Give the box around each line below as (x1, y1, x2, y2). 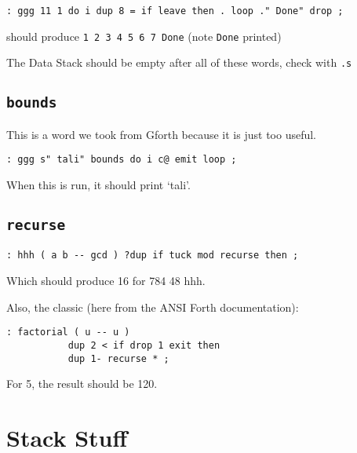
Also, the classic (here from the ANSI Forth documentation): (6, 298, 299, 315)
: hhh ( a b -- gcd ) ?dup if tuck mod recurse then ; (6, 250, 299, 261)
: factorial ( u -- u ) (6, 327, 130, 338)
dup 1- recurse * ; (67, 353, 169, 364)
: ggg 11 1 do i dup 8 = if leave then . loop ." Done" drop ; (6, 5, 344, 16)
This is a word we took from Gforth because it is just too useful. (6, 126, 316, 142)
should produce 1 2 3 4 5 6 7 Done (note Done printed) (6, 27, 282, 44)
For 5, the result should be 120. (6, 375, 158, 392)
